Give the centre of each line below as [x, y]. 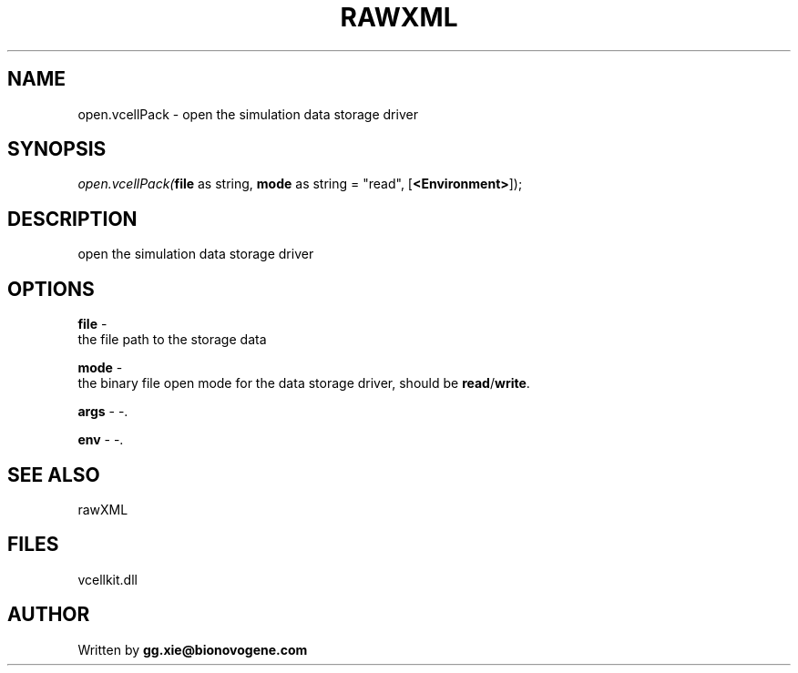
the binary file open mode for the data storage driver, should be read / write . [304, 383]
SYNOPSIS [57, 149]
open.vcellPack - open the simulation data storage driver [248, 114]
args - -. [103, 412]
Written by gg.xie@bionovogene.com [193, 649]
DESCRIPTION [72, 219]
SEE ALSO [54, 474]
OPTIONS [51, 289]
